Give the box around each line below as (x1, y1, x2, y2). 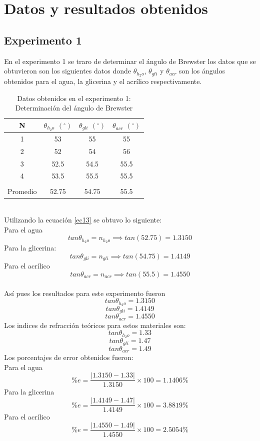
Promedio (7, 185, 37, 196)
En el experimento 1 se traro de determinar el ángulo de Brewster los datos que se (4, 55, 256, 66)
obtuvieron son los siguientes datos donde (4, 65, 131, 76)
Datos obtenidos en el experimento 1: (17, 92, 131, 103)
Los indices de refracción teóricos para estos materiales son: (4, 319, 186, 330)
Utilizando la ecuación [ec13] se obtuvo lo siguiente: (4, 214, 162, 225)
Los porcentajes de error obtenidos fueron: (4, 352, 133, 362)
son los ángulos (179, 65, 225, 76)
